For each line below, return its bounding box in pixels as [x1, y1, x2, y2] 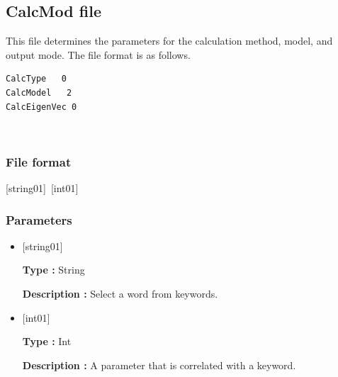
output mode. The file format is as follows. [6, 47, 191, 62]
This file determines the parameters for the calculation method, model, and [6, 33, 333, 48]
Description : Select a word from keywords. [22, 286, 218, 300]
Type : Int [22, 334, 72, 349]
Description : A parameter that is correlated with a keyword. [22, 357, 296, 372]
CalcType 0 [6, 74, 67, 84]
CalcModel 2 [6, 87, 72, 98]
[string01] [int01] [6, 180, 79, 195]
